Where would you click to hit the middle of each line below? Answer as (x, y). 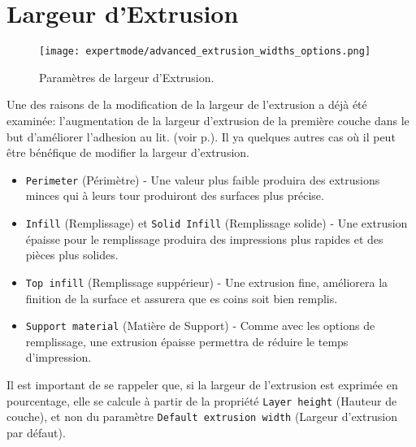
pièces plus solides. (72, 255)
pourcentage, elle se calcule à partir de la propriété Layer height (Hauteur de (202, 400)
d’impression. (58, 357)
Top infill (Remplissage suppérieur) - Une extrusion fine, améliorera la (207, 282)
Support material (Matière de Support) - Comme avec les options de (200, 325)
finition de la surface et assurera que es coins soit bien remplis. (182, 298)
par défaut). (36, 432)
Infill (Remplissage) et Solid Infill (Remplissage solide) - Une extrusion (217, 223)
